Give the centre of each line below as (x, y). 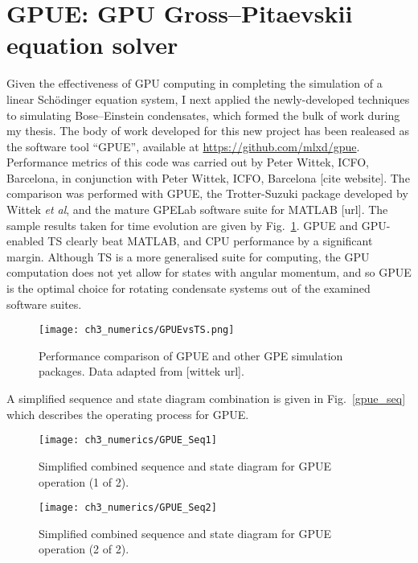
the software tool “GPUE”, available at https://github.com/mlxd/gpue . (183, 146)
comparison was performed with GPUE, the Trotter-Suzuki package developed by (207, 193)
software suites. (44, 304)
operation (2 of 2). (84, 549)
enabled (25, 241)
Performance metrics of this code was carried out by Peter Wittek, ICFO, (188, 162)
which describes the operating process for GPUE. (128, 414)
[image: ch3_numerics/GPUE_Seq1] (128, 440)
